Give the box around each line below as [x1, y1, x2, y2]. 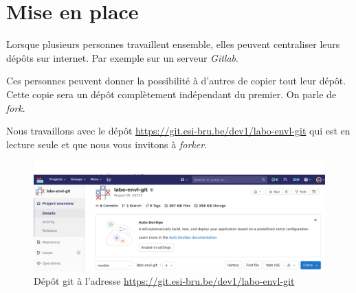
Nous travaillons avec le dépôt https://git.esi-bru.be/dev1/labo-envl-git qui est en [6, 124, 351, 138]
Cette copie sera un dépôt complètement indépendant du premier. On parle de [6, 86, 337, 101]
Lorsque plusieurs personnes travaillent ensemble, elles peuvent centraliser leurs [6, 37, 340, 51]
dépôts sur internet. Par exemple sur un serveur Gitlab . [6, 50, 238, 65]
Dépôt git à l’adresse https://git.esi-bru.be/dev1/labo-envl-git [34, 273, 295, 288]
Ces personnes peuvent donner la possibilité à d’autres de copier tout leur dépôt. [6, 73, 346, 88]
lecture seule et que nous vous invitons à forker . [6, 137, 207, 151]
